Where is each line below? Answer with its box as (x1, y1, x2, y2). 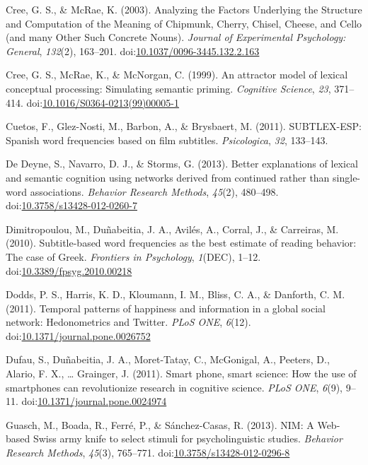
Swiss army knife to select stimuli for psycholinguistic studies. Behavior (33, 431, 343, 446)
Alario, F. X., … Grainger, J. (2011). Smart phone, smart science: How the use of (6, 366, 357, 381)
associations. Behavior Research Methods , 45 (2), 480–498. (30, 184, 279, 199)
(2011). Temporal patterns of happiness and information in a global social (6, 300, 326, 315)
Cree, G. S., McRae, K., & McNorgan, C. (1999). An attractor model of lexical (6, 67, 348, 82)
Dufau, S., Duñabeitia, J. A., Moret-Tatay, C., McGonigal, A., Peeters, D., (6, 352, 330, 367)
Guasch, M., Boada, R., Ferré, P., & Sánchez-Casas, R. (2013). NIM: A (6, 417, 314, 432)
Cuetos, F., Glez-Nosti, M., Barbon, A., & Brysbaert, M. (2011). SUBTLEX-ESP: (6, 119, 362, 134)
